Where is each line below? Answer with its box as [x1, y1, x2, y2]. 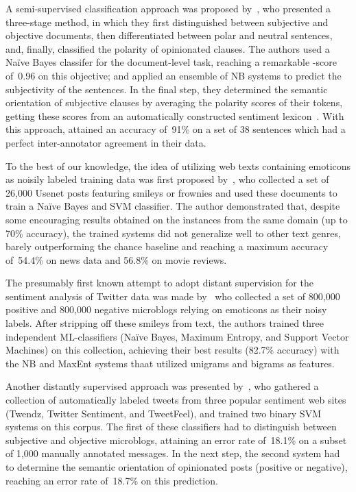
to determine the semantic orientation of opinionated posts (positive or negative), [5, 460, 348, 473]
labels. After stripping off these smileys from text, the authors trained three [5, 316, 324, 330]
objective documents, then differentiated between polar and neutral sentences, [5, 28, 333, 42]
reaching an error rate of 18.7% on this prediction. [5, 473, 218, 487]
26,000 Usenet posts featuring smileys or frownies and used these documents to [5, 185, 337, 199]
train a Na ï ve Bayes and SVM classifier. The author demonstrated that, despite [5, 199, 340, 213]
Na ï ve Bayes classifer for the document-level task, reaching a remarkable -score [5, 55, 337, 69]
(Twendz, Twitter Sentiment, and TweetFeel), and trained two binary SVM [5, 406, 321, 420]
